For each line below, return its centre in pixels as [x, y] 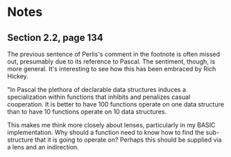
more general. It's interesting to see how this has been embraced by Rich [112, 69]
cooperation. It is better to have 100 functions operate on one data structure [115, 104]
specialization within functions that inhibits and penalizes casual [99, 97]
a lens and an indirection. [43, 147]
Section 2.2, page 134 [55, 38]
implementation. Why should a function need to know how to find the [106, 132]
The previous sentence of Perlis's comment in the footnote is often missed [114, 54]
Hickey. [18, 76]
